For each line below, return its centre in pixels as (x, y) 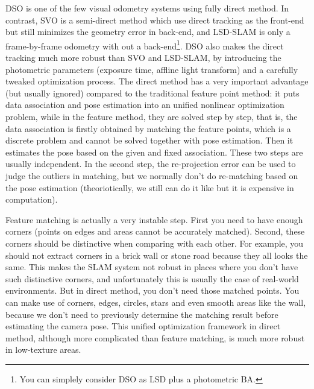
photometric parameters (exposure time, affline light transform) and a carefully (152, 69)
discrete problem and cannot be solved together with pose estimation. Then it (149, 140)
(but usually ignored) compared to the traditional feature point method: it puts (152, 93)
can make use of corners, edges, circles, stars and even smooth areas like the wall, (156, 302)
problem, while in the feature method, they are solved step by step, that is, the (152, 116)
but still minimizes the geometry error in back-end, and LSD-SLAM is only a (148, 32)
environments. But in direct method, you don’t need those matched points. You (152, 290)
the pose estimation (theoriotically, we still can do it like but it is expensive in (150, 187)
